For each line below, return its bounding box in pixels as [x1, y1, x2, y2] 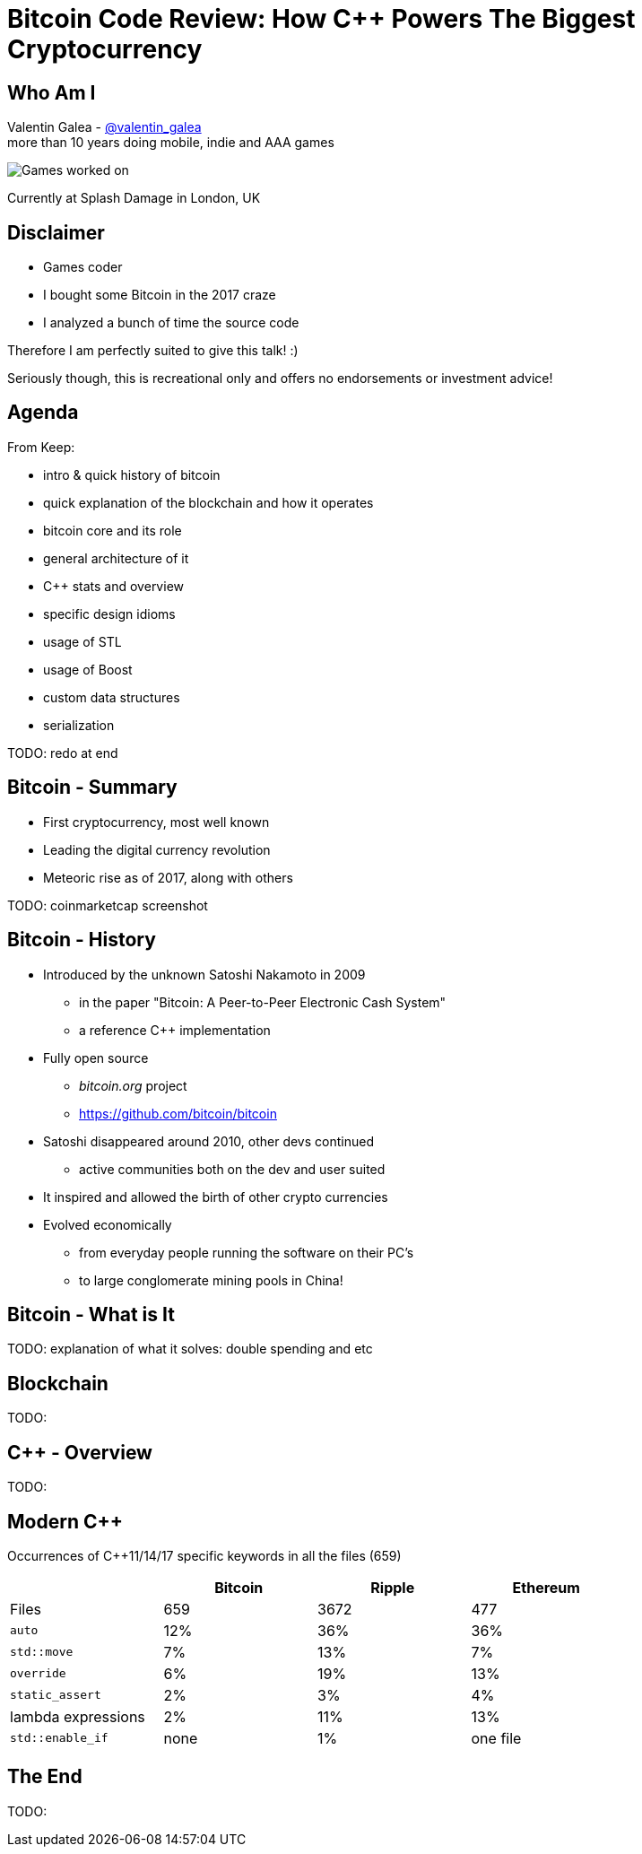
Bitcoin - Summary [7, 776, 178, 799]
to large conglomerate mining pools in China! [79, 1272, 343, 1288]
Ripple [370, 1578, 415, 1597]
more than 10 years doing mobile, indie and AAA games [7, 135, 334, 151]
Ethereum [512, 1578, 580, 1597]
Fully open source [43, 1049, 149, 1066]
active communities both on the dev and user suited [79, 1161, 386, 1177]
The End [7, 1765, 82, 1789]
